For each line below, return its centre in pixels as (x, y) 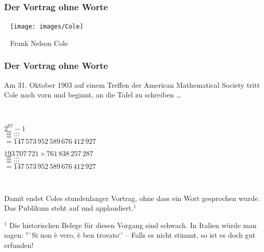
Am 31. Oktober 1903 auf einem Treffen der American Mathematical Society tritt (132, 84)
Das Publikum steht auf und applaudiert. (69, 208)
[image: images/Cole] (47, 27)
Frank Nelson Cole (39, 43)
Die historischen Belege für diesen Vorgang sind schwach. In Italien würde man (133, 225)
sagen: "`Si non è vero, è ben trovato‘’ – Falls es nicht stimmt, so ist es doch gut (130, 235)
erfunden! (19, 245)
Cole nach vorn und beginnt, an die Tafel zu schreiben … (93, 95)
